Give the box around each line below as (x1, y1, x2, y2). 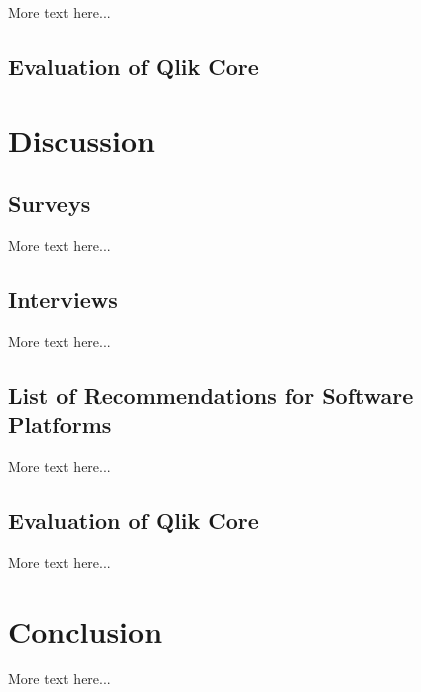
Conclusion (8, 610, 163, 651)
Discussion (8, 119, 155, 160)
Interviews (8, 283, 118, 314)
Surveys (8, 188, 91, 219)
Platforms (8, 409, 112, 440)
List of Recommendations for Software (8, 379, 414, 410)
